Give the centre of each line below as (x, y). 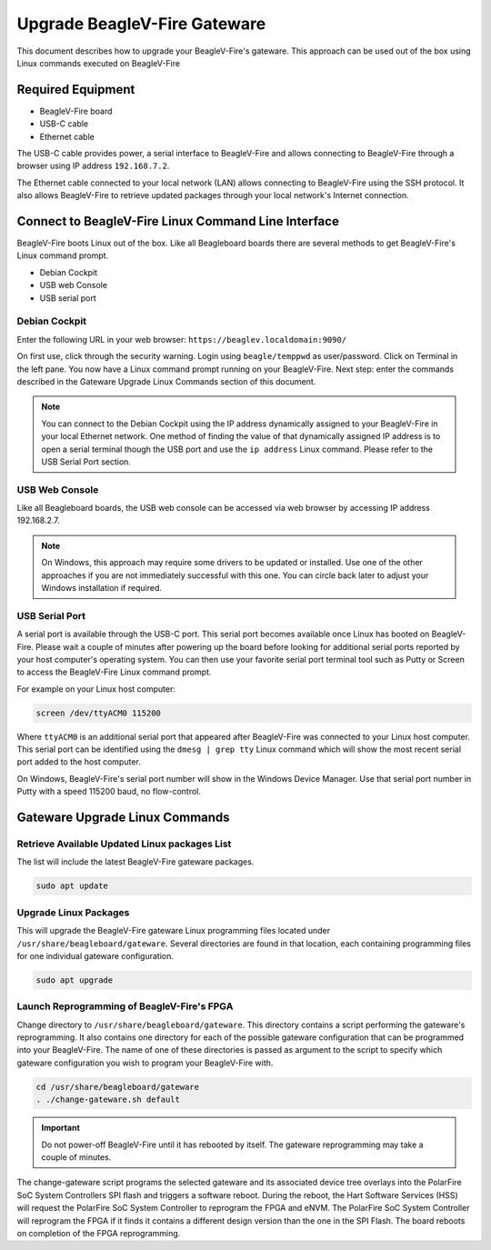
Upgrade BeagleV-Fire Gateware (141, 24)
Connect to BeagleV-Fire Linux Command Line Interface (178, 221)
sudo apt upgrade (75, 980)
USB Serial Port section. (86, 461)
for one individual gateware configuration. (95, 955)
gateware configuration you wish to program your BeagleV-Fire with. (145, 1063)
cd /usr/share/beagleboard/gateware (118, 1087)
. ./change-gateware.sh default (108, 1100)
